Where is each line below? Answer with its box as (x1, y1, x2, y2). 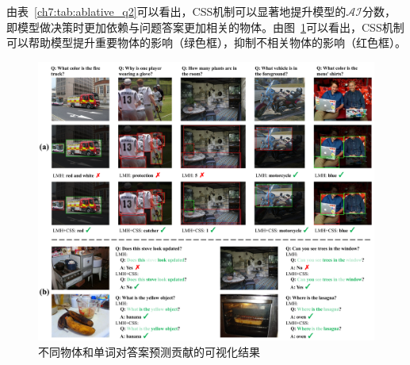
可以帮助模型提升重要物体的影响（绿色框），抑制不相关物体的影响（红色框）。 (6, 34, 406, 51)
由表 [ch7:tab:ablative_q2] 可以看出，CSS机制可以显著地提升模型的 (6, 3, 347, 19)
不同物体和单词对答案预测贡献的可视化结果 (38, 343, 260, 359)
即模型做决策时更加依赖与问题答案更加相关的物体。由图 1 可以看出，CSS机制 (6, 18, 404, 35)
